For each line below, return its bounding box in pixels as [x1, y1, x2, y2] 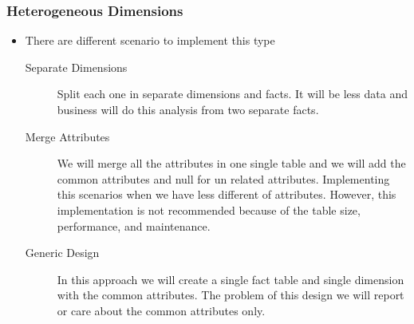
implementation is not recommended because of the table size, [57, 201, 361, 218]
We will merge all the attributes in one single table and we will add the [57, 155, 406, 172]
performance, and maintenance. [57, 217, 211, 234]
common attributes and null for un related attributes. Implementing [57, 170, 390, 187]
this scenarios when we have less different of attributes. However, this [57, 186, 396, 203]
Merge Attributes [25, 128, 110, 144]
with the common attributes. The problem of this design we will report [57, 286, 404, 303]
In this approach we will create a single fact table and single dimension [57, 271, 404, 287]
